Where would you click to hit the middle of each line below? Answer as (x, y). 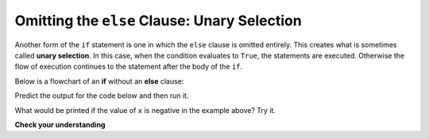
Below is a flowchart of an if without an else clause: (99, 81)
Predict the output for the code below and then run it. (102, 96)
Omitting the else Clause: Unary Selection (158, 21)
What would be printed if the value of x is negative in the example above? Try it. (145, 110)
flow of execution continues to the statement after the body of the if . (129, 66)
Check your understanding (60, 124)
